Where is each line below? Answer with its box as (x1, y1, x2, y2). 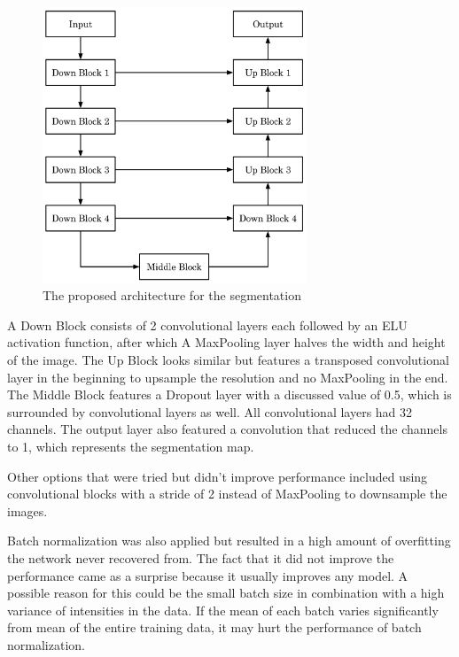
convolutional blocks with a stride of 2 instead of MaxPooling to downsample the (7, 484, 447, 503)
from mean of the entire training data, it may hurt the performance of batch (7, 618, 422, 637)
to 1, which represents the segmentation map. (7, 437, 254, 456)
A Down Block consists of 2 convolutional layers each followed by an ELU (7, 315, 408, 334)
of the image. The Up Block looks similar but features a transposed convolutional (7, 351, 449, 369)
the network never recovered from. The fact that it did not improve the (7, 549, 394, 568)
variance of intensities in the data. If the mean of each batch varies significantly (7, 600, 439, 619)
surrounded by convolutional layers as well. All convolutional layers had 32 (7, 402, 413, 421)
